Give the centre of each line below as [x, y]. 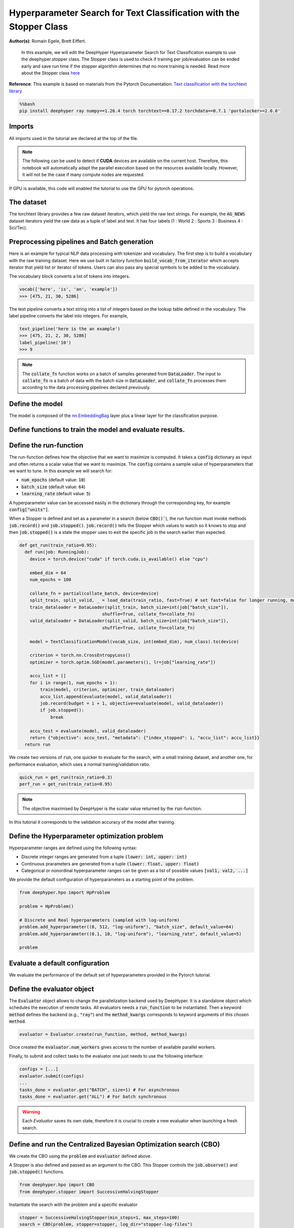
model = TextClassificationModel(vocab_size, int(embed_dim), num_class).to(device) [135, 642]
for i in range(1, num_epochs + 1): [73, 683]
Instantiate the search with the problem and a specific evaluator [73, 1204]
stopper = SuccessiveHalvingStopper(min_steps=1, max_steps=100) [99, 1217]
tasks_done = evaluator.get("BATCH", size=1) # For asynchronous [99, 1090]
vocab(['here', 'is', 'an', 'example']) [68, 289]
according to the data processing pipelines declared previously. [86, 388]
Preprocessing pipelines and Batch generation [81, 242]
